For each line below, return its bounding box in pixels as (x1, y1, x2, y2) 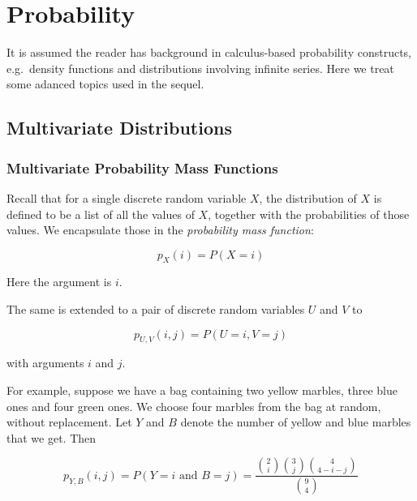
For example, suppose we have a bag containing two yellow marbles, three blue (6, 382, 398, 399)
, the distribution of (259, 189, 357, 206)
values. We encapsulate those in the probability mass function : (6, 221, 314, 238)
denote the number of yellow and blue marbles (180, 413, 411, 430)
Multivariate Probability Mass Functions (6, 157, 278, 178)
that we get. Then (6, 429, 97, 446)
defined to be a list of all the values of (6, 205, 195, 222)
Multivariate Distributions (6, 115, 232, 140)
